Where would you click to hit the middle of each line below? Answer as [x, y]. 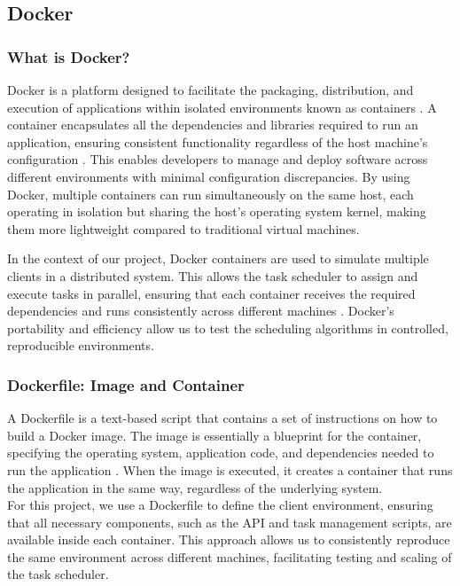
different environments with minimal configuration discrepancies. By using [209, 176]
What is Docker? [69, 56]
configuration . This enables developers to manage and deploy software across [218, 159]
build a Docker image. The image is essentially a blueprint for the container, [214, 435]
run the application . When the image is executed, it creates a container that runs [230, 469]
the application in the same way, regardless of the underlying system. [195, 487]
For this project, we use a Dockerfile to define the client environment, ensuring [220, 505]
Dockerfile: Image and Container [126, 384]
